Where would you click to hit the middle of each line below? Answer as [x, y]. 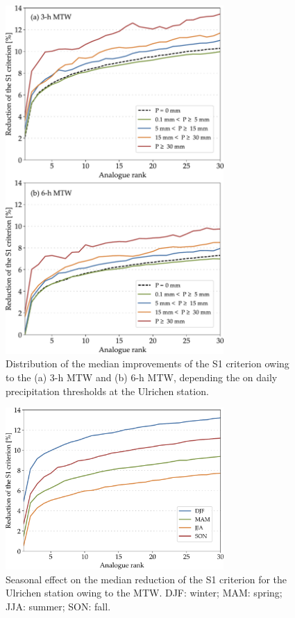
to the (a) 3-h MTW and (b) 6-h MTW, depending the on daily [142, 377]
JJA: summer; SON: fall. [58, 606]
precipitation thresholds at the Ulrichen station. [107, 391]
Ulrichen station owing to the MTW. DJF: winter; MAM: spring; [144, 593]
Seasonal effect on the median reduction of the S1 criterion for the [146, 579]
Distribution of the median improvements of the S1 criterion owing [147, 364]
